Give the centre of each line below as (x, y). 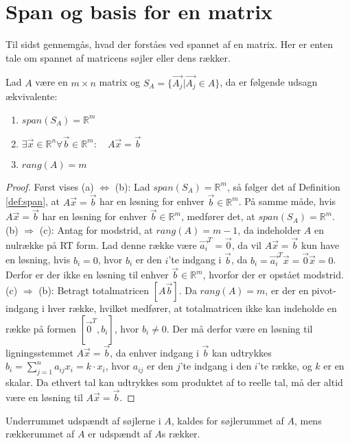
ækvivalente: (32, 96)
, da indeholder (269, 230)
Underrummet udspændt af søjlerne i (83, 420)
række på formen (41, 328)
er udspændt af (120, 434)
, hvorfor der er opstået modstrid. (273, 275)
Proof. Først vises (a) (50, 186)
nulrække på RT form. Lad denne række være (101, 244)
